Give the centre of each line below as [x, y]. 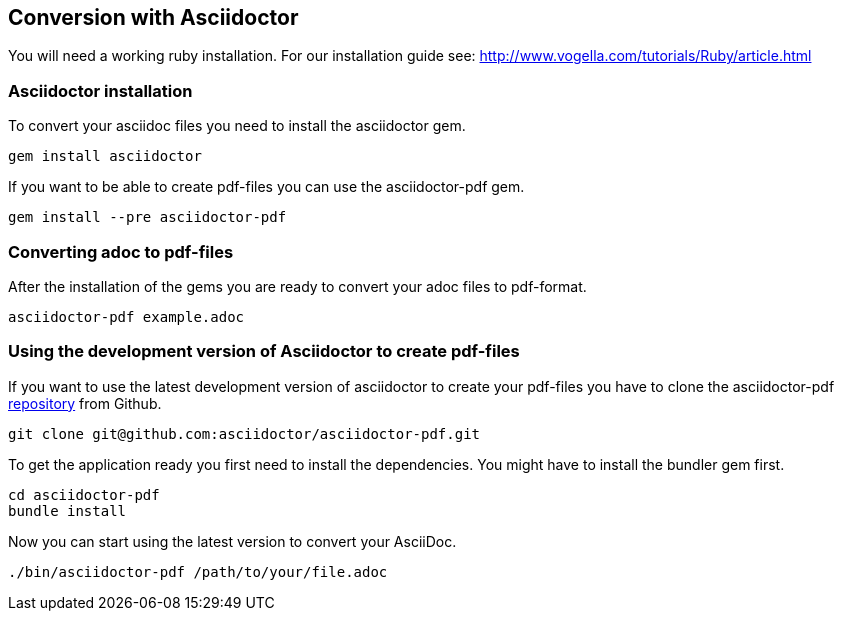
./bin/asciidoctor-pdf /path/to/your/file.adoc [198, 571]
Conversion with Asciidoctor [153, 17]
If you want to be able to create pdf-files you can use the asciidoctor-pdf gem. [266, 187]
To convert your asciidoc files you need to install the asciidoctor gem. [237, 126]
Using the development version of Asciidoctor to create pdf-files [264, 351]
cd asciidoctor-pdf [84, 494]
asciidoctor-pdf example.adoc [126, 316]
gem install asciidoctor [105, 156]
